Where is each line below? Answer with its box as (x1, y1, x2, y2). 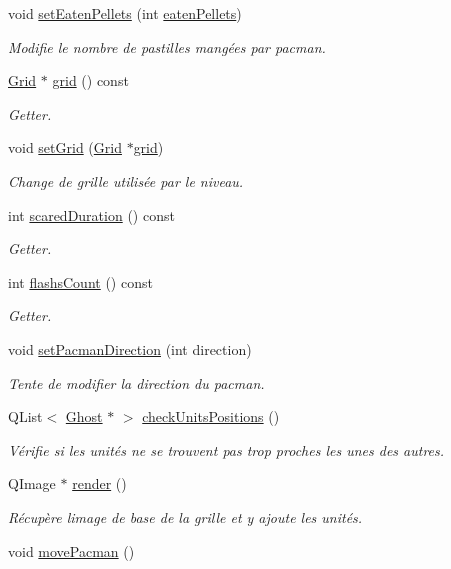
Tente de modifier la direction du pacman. (8, 372, 265, 393)
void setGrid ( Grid (8, 137, 122, 158)
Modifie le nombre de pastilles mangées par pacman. (8, 36, 326, 57)
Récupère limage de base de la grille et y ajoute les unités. (8, 506, 363, 527)
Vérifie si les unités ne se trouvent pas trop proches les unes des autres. (8, 439, 445, 460)
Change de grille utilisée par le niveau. (8, 170, 244, 191)
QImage (8, 473, 56, 494)
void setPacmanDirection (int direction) (8, 338, 252, 359)
